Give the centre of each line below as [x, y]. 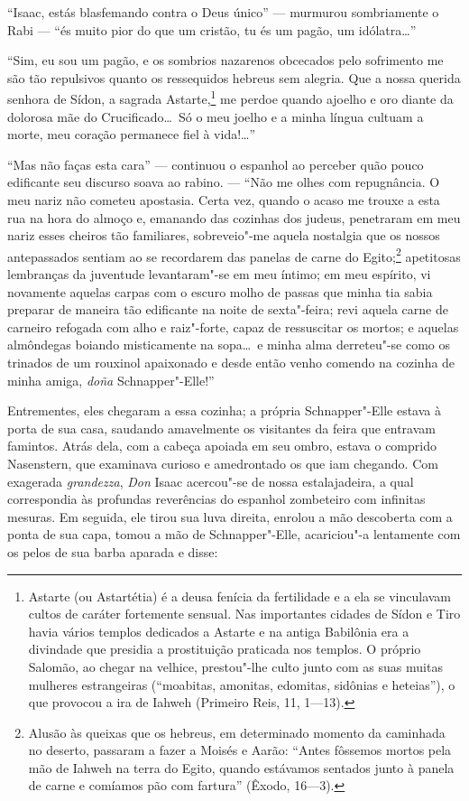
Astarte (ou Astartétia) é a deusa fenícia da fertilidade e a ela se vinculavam [240, 596]
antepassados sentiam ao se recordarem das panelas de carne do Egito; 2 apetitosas [234, 255]
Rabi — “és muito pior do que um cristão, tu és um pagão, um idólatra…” [212, 29]
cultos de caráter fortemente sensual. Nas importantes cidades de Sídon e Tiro [244, 614]
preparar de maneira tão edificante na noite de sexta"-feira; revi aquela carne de [228, 309]
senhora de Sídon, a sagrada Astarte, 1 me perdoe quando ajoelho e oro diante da [230, 98]
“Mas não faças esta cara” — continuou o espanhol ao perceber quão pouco [216, 164]
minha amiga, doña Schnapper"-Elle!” [111, 380]
